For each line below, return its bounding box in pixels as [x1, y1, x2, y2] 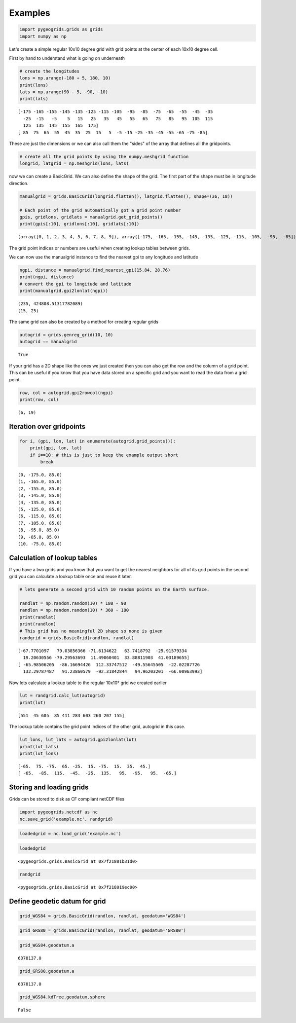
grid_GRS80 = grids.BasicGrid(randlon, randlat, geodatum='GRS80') [19, 928, 186, 933]
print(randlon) [19, 621, 56, 627]
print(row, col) [19, 397, 59, 402]
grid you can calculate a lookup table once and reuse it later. [9, 574, 132, 580]
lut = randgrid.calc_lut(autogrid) [19, 693, 106, 698]
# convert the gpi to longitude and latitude [19, 281, 132, 287]
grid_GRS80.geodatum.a [19, 968, 74, 974]
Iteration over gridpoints [9, 422, 86, 431]
